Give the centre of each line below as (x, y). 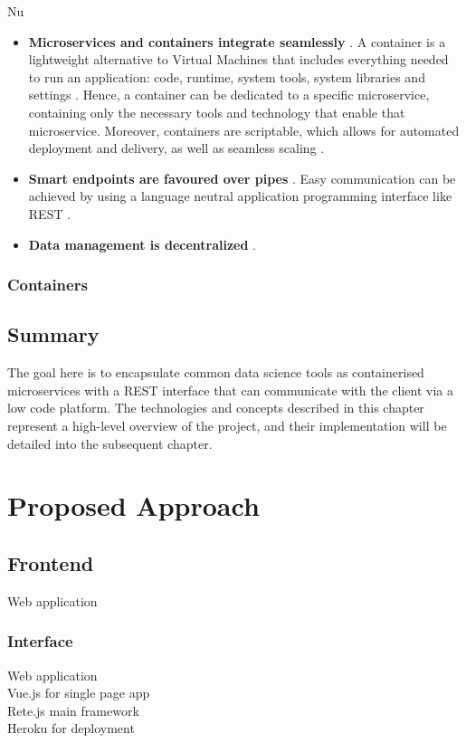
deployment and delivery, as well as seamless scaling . (176, 148)
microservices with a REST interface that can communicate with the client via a (230, 390)
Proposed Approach (133, 505)
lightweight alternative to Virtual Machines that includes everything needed (238, 59)
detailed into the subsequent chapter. (110, 443)
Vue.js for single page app (79, 693)
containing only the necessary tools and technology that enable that (217, 112)
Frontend (51, 562)
